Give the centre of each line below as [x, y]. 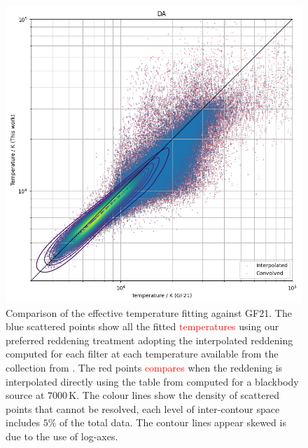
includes [23, 422]
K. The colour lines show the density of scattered [174, 395]
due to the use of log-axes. [62, 436]
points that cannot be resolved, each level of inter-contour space [143, 408]
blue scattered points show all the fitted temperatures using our [142, 326]
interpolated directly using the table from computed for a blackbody [152, 381]
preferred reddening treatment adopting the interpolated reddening [149, 340]
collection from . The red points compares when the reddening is [144, 367]
